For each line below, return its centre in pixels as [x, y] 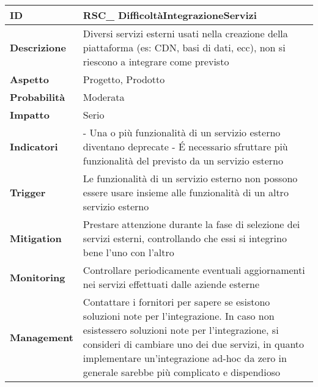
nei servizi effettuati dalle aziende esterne [171, 284]
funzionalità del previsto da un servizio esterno [183, 160]
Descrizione [38, 47]
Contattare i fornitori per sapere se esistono [176, 302]
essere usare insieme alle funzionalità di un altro [186, 192]
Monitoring [38, 277]
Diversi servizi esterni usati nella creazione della [185, 33]
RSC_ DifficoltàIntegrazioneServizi [170, 15]
